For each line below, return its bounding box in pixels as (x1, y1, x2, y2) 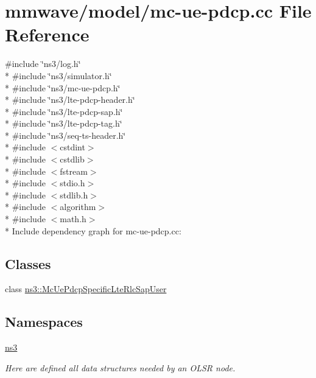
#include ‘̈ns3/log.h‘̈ (5, 57, 81, 70)
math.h (60, 212, 86, 225)
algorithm (60, 200, 96, 213)
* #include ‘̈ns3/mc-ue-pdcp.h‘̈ (5, 81, 121, 94)
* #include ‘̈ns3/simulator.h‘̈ (5, 69, 112, 82)
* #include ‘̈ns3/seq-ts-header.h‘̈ (5, 128, 126, 141)
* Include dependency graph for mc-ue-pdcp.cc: (5, 224, 181, 237)
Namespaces (5, 312, 83, 331)
